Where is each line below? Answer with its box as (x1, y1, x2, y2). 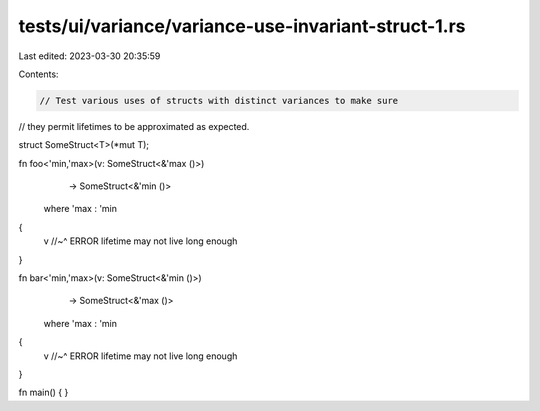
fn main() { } (18, 386, 69, 399)
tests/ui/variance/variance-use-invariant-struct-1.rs (18, 15, 466, 37)
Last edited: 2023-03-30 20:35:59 (18, 50, 161, 62)
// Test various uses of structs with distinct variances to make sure (39, 95, 399, 106)
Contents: (18, 68, 59, 80)
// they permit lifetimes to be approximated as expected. (18, 120, 250, 132)
